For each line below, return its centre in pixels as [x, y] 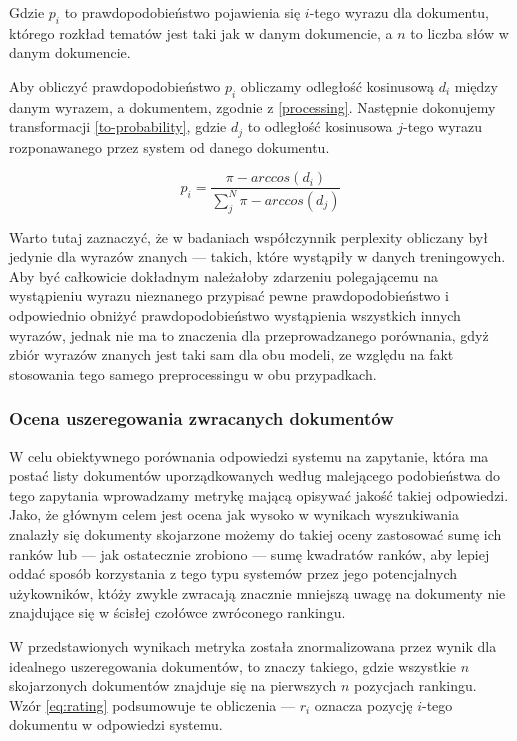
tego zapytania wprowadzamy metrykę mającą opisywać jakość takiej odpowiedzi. [259, 494]
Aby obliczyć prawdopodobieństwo [115, 85]
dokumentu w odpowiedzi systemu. [116, 724]
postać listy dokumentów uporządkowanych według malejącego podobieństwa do [255, 475]
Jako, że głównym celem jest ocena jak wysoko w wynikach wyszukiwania [234, 514]
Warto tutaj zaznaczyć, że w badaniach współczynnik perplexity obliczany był [248, 236]
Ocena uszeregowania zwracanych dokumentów [201, 418]
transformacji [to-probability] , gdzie [118, 126]
